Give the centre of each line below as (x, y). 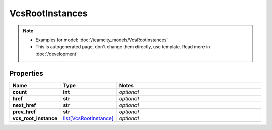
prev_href (24, 112)
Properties (26, 73)
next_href (24, 105)
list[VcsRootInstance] (88, 118)
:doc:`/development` (56, 54)
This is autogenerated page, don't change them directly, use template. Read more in (123, 47)
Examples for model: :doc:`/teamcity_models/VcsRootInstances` (102, 40)
